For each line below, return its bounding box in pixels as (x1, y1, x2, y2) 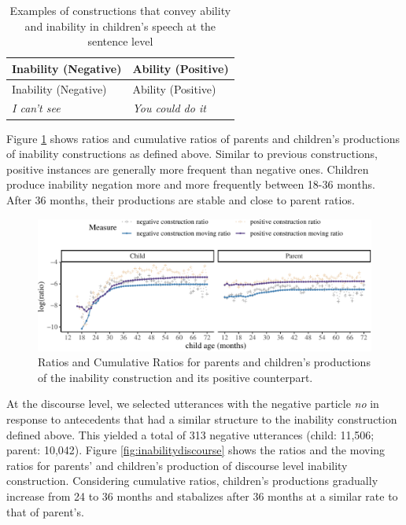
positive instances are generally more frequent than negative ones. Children (6, 160, 369, 177)
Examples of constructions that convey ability (9, 2, 231, 18)
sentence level (87, 33, 153, 50)
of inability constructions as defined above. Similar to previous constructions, (6, 145, 378, 162)
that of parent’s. (6, 503, 84, 519)
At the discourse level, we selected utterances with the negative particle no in (6, 395, 379, 412)
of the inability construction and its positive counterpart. (38, 369, 313, 385)
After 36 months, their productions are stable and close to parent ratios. (6, 191, 355, 207)
